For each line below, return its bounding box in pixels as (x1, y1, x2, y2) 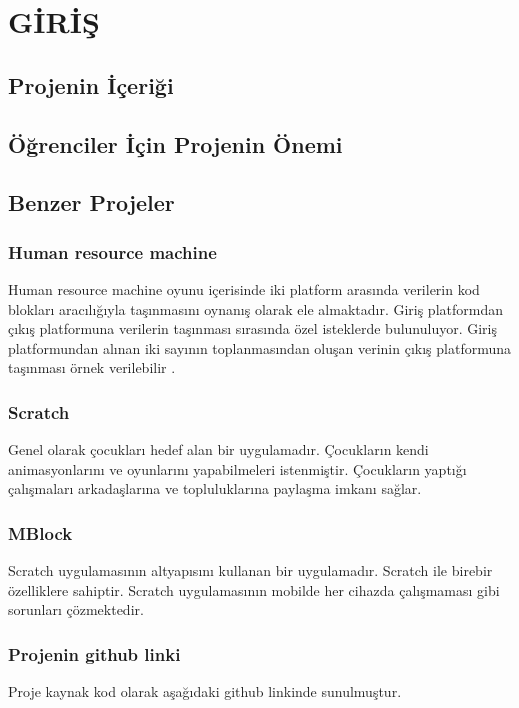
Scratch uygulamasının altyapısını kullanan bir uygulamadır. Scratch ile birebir (8, 560, 493, 581)
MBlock (8, 520, 73, 545)
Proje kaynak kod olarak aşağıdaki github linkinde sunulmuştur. (8, 681, 402, 702)
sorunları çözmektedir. (8, 599, 144, 620)
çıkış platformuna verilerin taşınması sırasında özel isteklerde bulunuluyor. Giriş (8, 318, 498, 339)
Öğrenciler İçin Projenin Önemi (8, 128, 343, 159)
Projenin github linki (8, 641, 181, 666)
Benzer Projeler (8, 187, 175, 218)
